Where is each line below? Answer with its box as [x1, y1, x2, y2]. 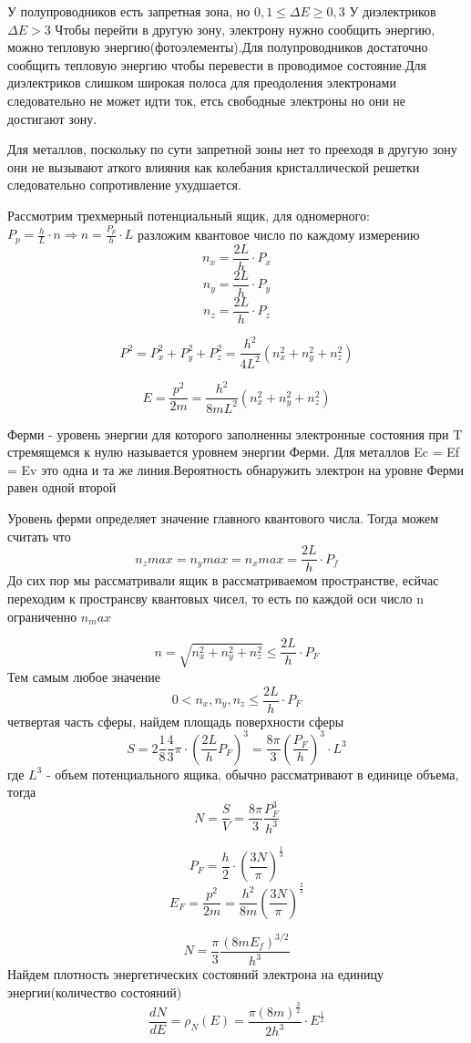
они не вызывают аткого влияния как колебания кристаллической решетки [7, 157, 420, 176]
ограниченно [7, 606, 77, 625]
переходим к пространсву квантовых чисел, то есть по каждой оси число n [7, 588, 425, 607]
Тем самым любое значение [7, 666, 160, 686]
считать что [7, 526, 71, 545]
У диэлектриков [349, 2, 436, 20]
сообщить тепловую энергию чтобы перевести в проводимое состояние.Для [7, 55, 426, 74]
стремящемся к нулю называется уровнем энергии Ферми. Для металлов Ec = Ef [7, 442, 460, 461]
